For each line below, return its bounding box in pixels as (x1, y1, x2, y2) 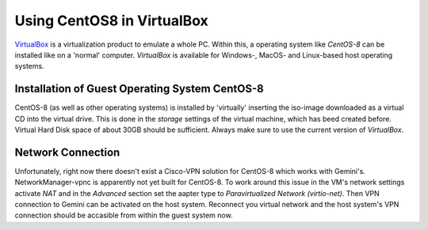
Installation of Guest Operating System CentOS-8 (14, 82, 265, 96)
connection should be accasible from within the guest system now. (14, 210, 233, 221)
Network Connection (14, 145, 120, 159)
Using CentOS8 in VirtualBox (14, 12, 209, 29)
